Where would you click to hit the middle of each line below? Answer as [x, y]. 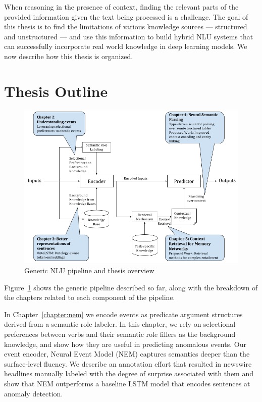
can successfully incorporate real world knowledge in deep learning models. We [126, 46]
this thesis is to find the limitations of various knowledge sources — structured [126, 27]
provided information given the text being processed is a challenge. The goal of [126, 16]
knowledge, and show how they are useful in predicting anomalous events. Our [125, 344]
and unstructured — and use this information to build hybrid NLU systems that [129, 36]
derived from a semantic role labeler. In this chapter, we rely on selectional [120, 324]
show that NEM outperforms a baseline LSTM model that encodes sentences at [127, 383]
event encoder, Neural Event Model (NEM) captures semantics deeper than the [127, 354]
